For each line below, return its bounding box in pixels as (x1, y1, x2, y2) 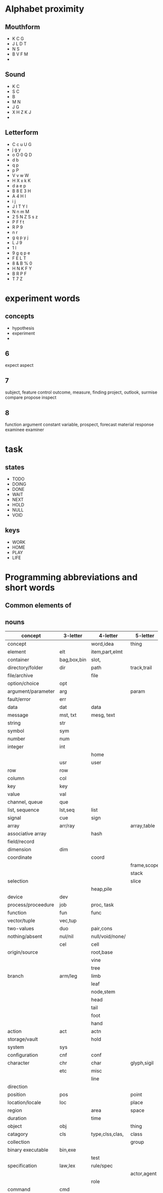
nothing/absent (7, 933, 42, 940)
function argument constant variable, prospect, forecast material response (5, 422, 154, 428)
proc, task (91, 902, 114, 908)
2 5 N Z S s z (12, 214, 38, 219)
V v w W (12, 172, 29, 178)
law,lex (59, 1162, 76, 1169)
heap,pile (91, 886, 113, 892)
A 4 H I (12, 193, 26, 199)
